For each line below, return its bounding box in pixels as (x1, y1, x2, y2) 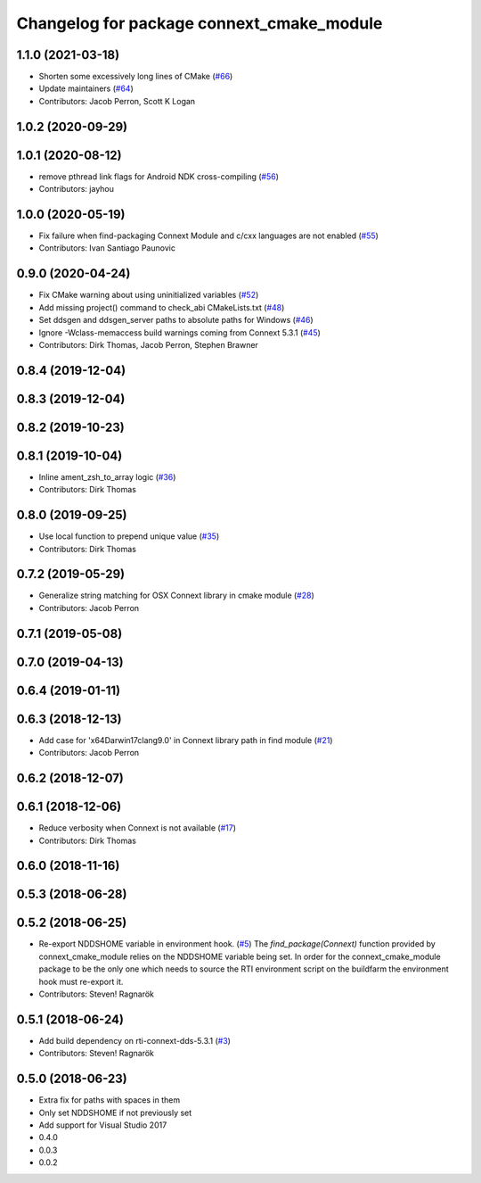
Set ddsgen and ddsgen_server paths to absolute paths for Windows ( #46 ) (38, 315, 314, 326)
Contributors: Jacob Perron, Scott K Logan (38, 95, 196, 106)
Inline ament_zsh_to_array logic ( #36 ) (38, 471, 176, 482)
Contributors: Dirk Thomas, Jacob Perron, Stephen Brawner (38, 339, 258, 350)
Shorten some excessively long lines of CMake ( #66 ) (38, 71, 233, 82)
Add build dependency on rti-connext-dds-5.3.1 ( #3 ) (38, 1035, 232, 1046)
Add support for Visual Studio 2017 (38, 1120, 167, 1130)
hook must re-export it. (38, 976, 124, 987)
